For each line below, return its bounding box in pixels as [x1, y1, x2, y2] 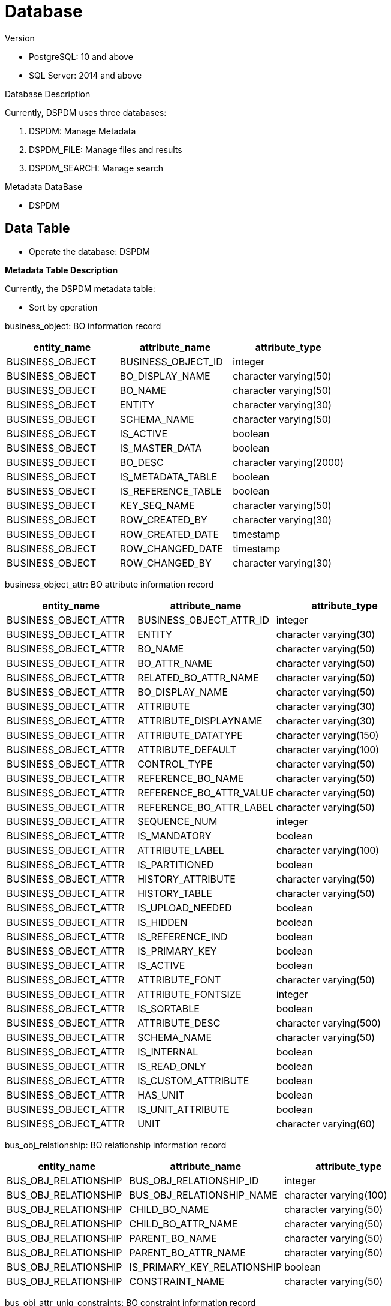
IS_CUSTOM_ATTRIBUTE [137, 1074, 249, 1087]
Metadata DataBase [5, 181, 83, 192]
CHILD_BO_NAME [129, 1203, 209, 1215]
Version [5, 32, 35, 43]
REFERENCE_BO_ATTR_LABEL [137, 801, 274, 813]
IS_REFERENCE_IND [137, 930, 228, 943]
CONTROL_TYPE [137, 757, 213, 770]
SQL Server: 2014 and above [29, 70, 142, 80]
